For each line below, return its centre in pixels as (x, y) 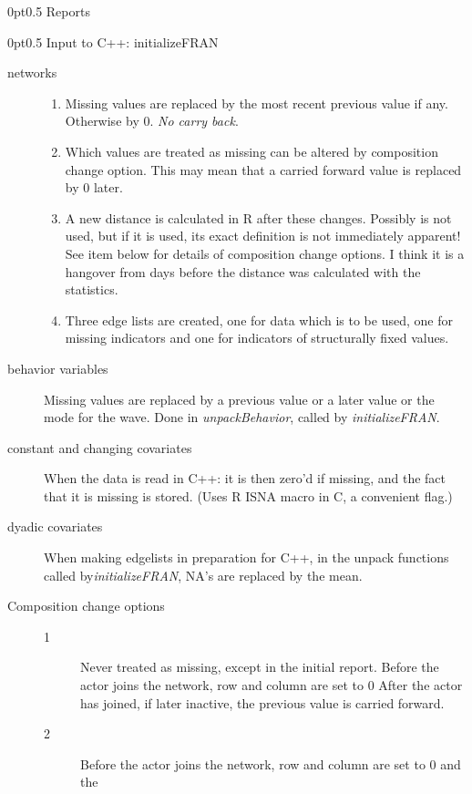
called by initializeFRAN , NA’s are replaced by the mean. (203, 575)
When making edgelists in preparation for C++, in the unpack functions (246, 557)
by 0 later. (94, 187)
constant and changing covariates (100, 447)
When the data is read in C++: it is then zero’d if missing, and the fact (245, 478)
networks (32, 72)
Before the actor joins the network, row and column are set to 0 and (271, 763)
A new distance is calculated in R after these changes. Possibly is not (258, 217)
